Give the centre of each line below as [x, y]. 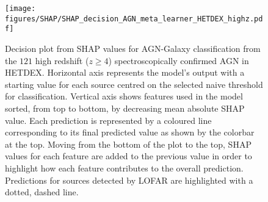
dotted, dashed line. [42, 192]
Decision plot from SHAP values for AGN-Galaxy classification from [133, 48]
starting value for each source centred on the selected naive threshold [134, 84]
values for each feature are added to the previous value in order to [129, 156]
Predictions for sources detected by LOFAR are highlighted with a [129, 180]
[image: [20, 9]
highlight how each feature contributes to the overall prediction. [124, 168]
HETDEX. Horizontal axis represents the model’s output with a [125, 72]
